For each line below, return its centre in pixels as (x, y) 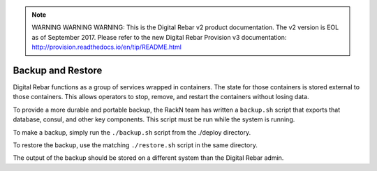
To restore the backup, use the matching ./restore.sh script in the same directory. (135, 145)
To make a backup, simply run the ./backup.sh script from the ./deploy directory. (132, 132)
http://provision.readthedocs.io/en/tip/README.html (106, 47)
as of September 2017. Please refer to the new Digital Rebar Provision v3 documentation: (159, 37)
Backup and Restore (58, 70)
